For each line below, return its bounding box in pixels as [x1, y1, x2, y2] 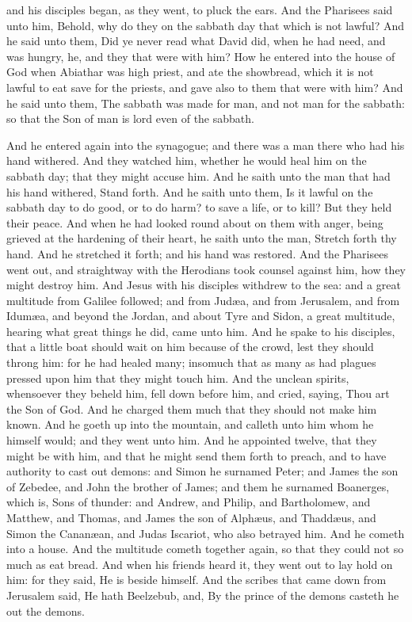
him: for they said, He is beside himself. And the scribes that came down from [6, 571, 387, 588]
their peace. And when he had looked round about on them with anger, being [6, 214, 383, 231]
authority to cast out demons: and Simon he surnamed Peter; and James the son [6, 463, 399, 479]
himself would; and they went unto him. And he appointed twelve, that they [6, 432, 377, 448]
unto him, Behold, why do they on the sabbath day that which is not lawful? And [6, 17, 405, 33]
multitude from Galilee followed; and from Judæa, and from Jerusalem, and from [6, 292, 400, 308]
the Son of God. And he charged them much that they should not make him [6, 400, 377, 417]
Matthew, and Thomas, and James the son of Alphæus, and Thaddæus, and [6, 509, 376, 525]
